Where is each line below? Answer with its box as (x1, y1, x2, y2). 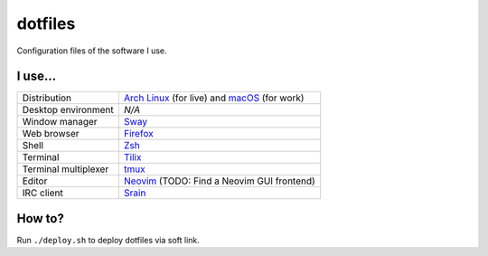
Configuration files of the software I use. (16, 45, 167, 56)
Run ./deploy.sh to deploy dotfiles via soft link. (16, 234, 201, 245)
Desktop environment (22, 104, 115, 117)
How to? (16, 211, 65, 226)
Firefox (123, 128, 154, 140)
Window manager (22, 116, 99, 128)
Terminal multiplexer (22, 163, 109, 175)
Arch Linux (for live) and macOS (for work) (123, 91, 305, 104)
